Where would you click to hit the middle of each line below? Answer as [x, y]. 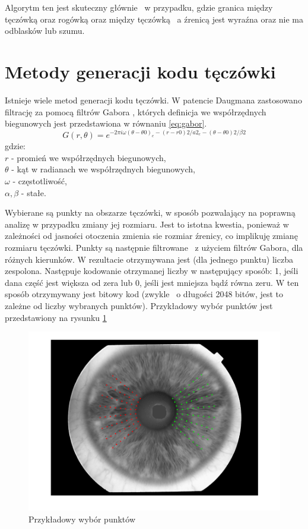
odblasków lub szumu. [45, 31]
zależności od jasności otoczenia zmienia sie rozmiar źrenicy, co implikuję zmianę [151, 236]
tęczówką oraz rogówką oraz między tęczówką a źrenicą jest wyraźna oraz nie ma [154, 19]
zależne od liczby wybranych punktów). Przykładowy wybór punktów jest [139, 305]
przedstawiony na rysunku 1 [56, 317]
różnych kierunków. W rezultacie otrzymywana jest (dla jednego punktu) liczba [149, 259]
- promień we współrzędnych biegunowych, [88, 157]
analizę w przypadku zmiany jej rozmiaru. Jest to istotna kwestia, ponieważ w [147, 224]
